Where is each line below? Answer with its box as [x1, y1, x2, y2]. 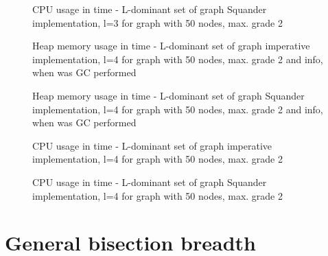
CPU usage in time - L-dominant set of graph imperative [32, 138, 272, 152]
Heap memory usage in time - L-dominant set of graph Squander [32, 88, 305, 102]
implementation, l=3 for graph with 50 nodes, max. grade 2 [32, 15, 283, 30]
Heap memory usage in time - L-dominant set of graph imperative [32, 38, 310, 53]
